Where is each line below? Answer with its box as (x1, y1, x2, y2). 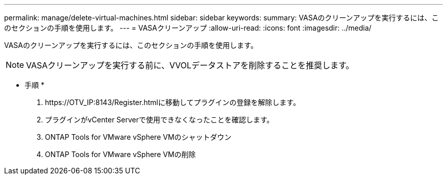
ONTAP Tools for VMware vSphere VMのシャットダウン (45, 133, 232, 141)
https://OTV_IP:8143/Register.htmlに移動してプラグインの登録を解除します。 (45, 98, 301, 107)
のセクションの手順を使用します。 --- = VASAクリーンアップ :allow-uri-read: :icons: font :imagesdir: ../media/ (4, 23, 371, 32)
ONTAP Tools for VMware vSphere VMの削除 (45, 150, 196, 159)
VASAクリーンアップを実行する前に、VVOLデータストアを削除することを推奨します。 (26, 60, 354, 70)
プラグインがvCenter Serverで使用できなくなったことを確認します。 (45, 115, 274, 124)
